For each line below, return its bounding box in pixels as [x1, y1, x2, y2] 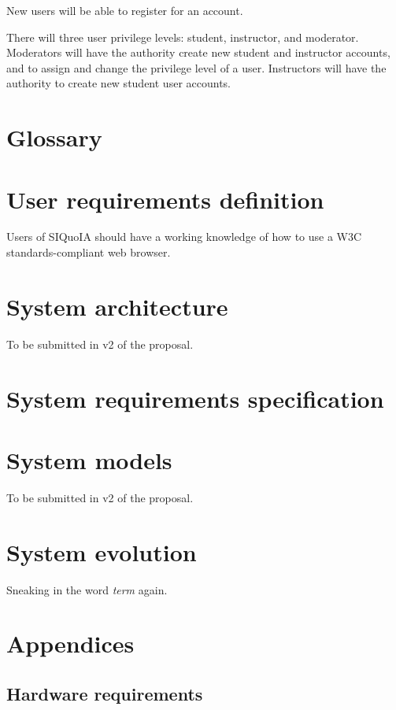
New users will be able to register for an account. [6, 2, 243, 18]
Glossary [6, 121, 102, 153]
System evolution [6, 535, 197, 568]
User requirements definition [6, 183, 324, 215]
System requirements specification [6, 382, 384, 414]
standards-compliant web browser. [6, 244, 171, 261]
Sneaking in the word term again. [6, 581, 168, 597]
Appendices [6, 627, 135, 660]
